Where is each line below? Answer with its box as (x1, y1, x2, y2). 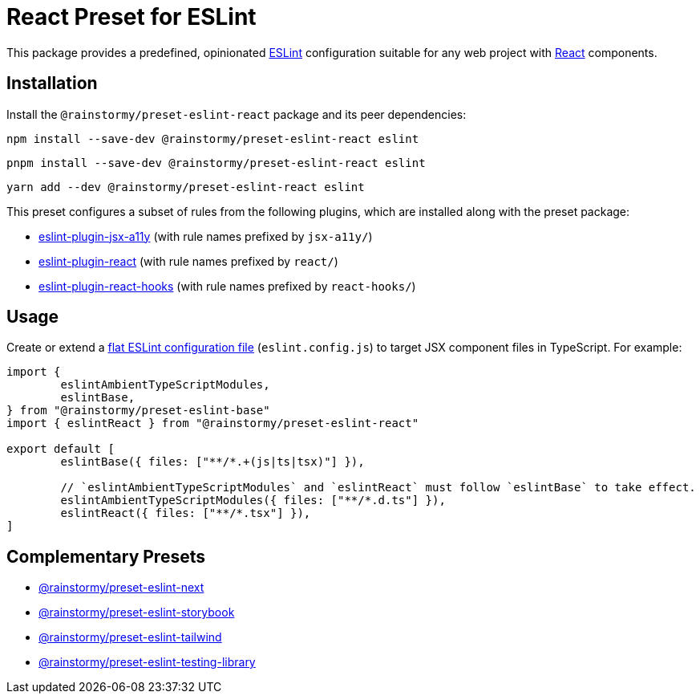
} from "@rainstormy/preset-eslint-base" (6, 404, 270, 417)
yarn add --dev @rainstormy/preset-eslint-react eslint (6, 180, 365, 193)
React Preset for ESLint (6, 3, 257, 31)
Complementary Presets (6, 546, 205, 567)
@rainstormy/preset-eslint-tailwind (38, 630, 222, 645)
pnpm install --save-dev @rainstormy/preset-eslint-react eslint (6, 156, 426, 169)
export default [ (6, 442, 115, 456)
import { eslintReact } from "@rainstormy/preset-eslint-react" (6, 417, 419, 430)
